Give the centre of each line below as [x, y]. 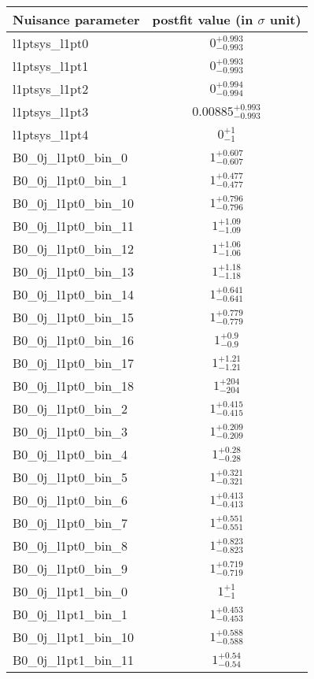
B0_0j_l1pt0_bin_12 [74, 249]
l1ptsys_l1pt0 [51, 43]
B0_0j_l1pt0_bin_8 [70, 545]
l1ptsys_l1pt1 [51, 66]
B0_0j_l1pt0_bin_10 [74, 203]
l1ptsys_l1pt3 [51, 111]
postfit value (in [203, 19]
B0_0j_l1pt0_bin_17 [74, 363]
